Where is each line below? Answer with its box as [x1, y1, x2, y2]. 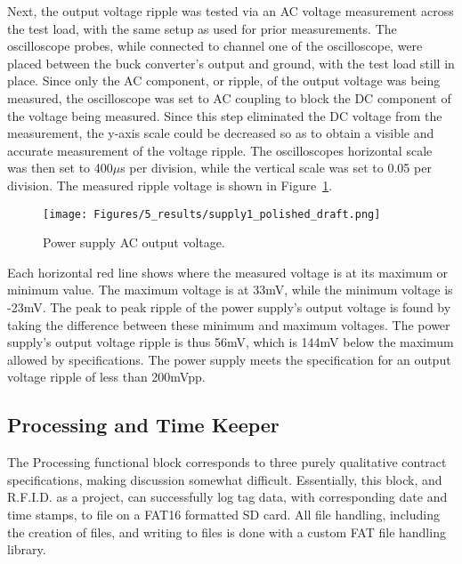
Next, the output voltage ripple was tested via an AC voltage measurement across [7, 2, 454, 20]
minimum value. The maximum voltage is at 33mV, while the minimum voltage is [7, 280, 453, 299]
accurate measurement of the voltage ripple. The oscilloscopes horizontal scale [7, 141, 433, 159]
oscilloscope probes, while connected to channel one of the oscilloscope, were [7, 36, 423, 55]
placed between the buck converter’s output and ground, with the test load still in [7, 53, 455, 72]
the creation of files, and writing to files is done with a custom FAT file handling [7, 522, 446, 541]
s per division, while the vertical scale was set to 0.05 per [120, 158, 432, 177]
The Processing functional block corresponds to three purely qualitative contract [7, 453, 447, 471]
